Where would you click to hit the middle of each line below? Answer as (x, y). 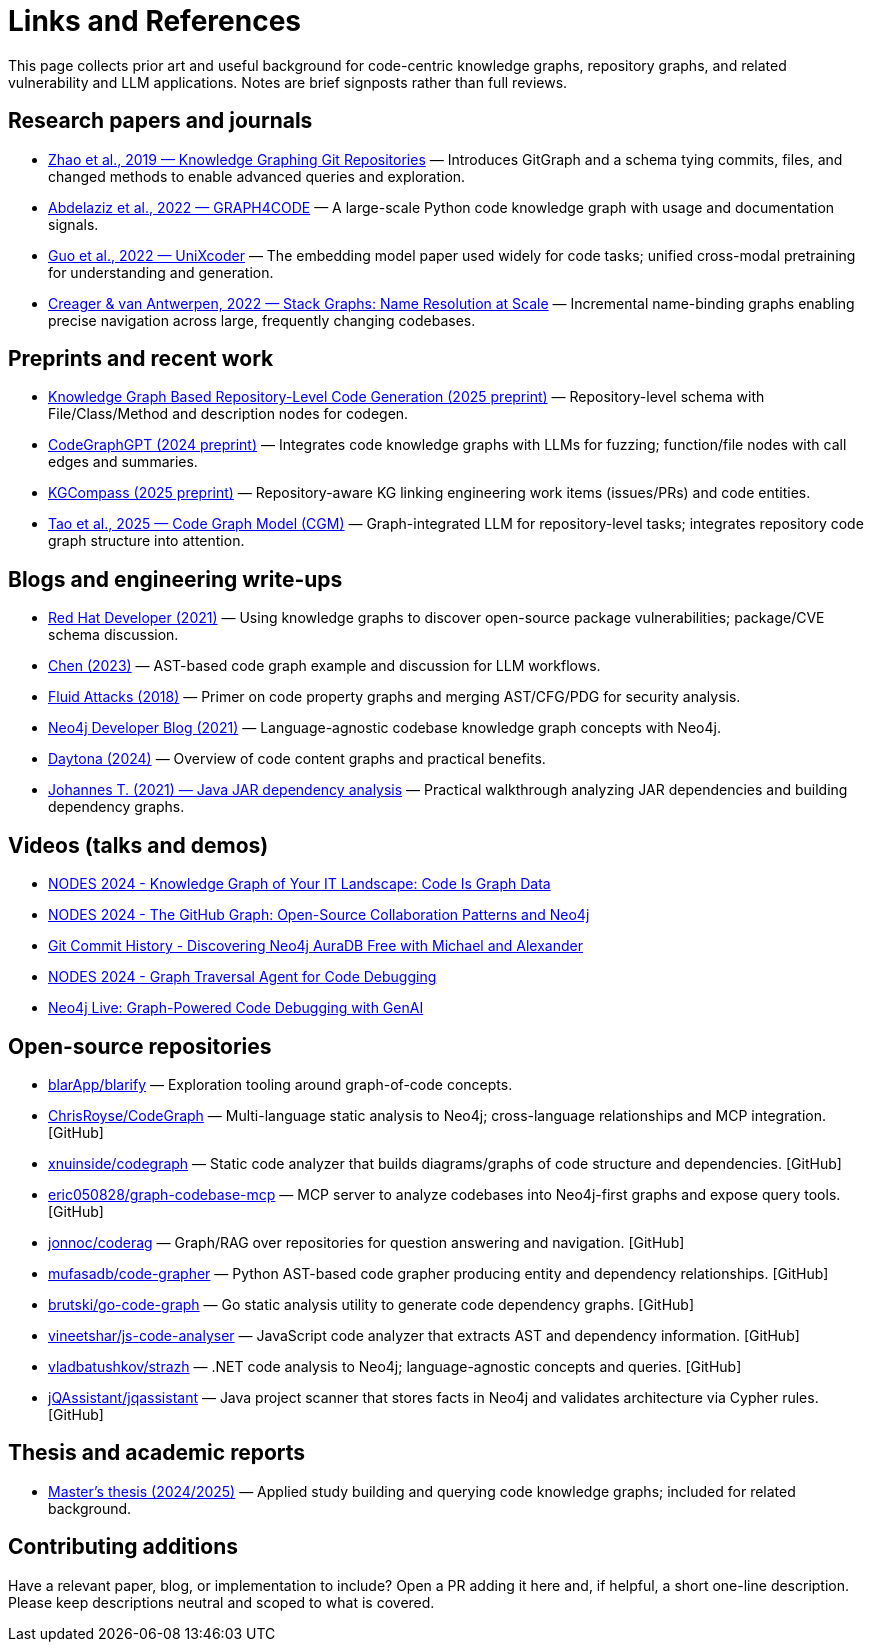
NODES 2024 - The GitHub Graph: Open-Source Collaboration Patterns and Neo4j (319, 915)
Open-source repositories (140, 1046)
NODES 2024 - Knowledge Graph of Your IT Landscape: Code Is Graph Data (299, 884)
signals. (73, 224)
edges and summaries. (123, 462)
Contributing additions (123, 1547)
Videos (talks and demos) (138, 845)
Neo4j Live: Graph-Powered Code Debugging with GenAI (236, 1008)
